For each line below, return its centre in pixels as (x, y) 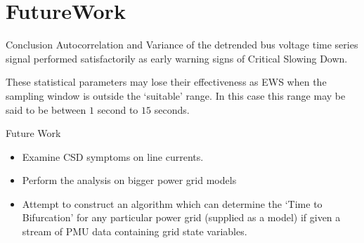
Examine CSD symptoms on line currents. (113, 156)
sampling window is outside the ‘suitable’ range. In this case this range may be (176, 95)
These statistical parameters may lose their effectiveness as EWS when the (166, 82)
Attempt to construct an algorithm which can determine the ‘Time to (172, 203)
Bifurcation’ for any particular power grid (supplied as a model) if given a (181, 217)
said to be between (46, 109)
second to (118, 109)
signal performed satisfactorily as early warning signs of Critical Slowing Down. (177, 58)
